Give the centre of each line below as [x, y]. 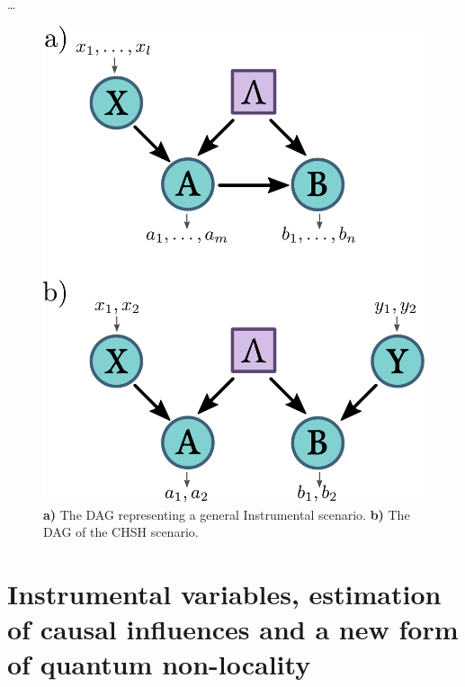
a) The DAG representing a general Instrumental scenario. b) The [227, 514]
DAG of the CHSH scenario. [121, 532]
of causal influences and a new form [233, 629]
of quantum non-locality [159, 664]
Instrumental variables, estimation [224, 594]
